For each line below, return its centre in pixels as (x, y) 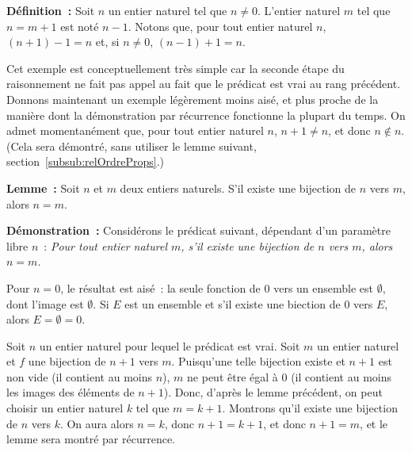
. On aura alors (97, 423)
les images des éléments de (71, 392)
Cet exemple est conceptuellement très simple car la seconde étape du (175, 68)
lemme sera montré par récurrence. (91, 439)
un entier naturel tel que (168, 10)
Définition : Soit (51, 10)
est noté (80, 26)
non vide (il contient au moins (80, 376)
